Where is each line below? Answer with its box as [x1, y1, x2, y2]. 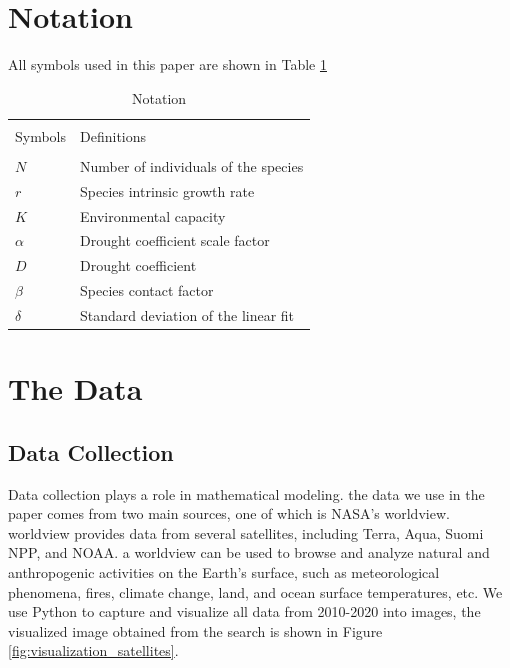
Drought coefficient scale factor [80, 230, 270, 251]
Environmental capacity [80, 205, 226, 226]
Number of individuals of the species [80, 155, 304, 176]
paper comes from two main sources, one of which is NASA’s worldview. [8, 503, 450, 524]
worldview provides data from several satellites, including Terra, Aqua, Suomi [8, 522, 484, 543]
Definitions [80, 125, 147, 146]
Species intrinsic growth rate [80, 180, 255, 201]
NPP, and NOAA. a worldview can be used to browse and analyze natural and [8, 542, 490, 563]
